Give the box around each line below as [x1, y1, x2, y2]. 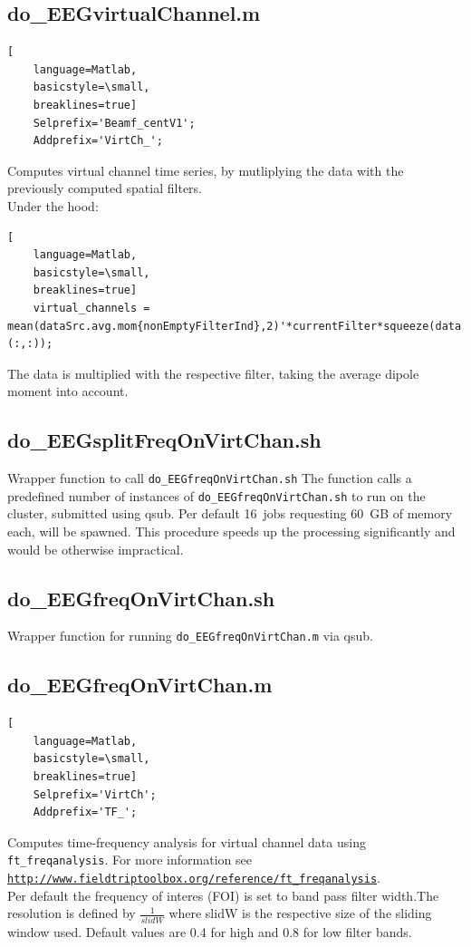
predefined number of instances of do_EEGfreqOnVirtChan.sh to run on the [7, 486, 426, 505]
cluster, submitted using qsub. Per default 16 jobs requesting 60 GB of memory [7, 504, 453, 523]
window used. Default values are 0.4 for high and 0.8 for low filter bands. [7, 922, 412, 941]
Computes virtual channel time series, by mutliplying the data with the [7, 160, 404, 179]
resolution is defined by [7, 904, 136, 923]
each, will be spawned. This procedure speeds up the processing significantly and [7, 522, 456, 540]
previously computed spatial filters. [7, 179, 202, 198]
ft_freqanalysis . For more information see [7, 850, 252, 869]
